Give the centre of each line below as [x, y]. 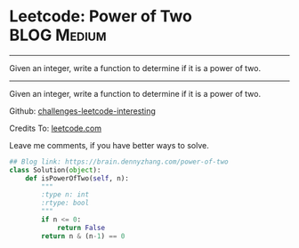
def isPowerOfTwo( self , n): [77, 178]
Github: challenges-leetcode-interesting [82, 111]
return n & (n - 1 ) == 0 [83, 236]
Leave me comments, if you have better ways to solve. [109, 145]
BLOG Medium [58, 35]
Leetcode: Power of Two [101, 16]
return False [81, 228]
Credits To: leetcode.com [56, 128]
